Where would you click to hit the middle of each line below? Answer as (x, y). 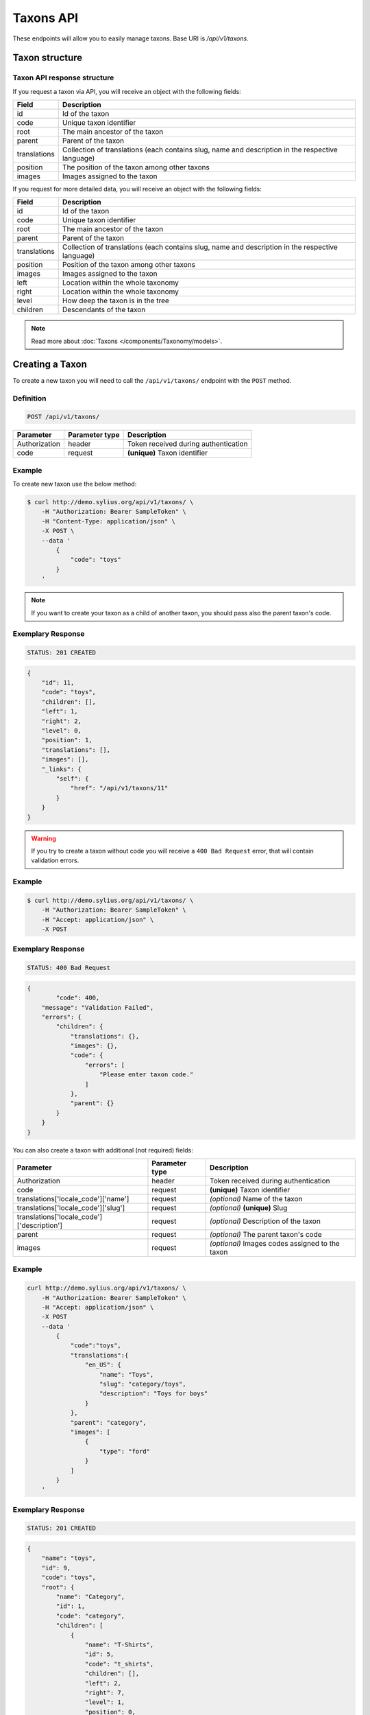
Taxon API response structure (63, 78)
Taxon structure (48, 58)
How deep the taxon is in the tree (115, 300)
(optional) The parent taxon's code (266, 1234)
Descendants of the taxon (104, 310)
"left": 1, (60, 711)
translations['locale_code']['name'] (73, 1198)
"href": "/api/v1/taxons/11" (119, 788)
